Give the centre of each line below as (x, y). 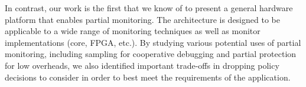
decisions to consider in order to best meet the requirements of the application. (148, 77)
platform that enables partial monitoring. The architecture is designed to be (142, 19)
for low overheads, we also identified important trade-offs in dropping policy (142, 65)
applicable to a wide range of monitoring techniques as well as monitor (133, 31)
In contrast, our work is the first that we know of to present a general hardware (149, 8)
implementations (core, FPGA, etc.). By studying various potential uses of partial (153, 42)
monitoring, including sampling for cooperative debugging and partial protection (151, 54)
